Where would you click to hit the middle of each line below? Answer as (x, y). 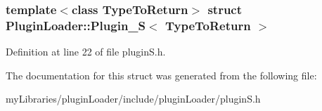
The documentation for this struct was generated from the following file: (161, 75)
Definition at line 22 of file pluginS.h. (86, 52)
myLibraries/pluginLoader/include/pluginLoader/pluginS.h (133, 99)
